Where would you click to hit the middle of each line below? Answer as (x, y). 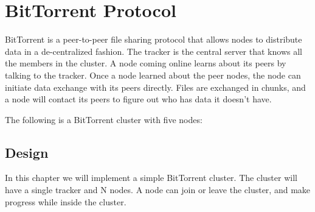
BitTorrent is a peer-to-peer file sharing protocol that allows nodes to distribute (154, 39)
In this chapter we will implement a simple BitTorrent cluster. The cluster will (151, 178)
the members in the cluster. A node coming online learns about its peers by (146, 63)
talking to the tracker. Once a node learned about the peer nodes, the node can (153, 75)
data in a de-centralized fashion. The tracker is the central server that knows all (154, 51)
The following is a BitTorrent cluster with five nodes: (104, 119)
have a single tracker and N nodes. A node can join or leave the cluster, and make (158, 190)
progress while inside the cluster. (66, 201)
